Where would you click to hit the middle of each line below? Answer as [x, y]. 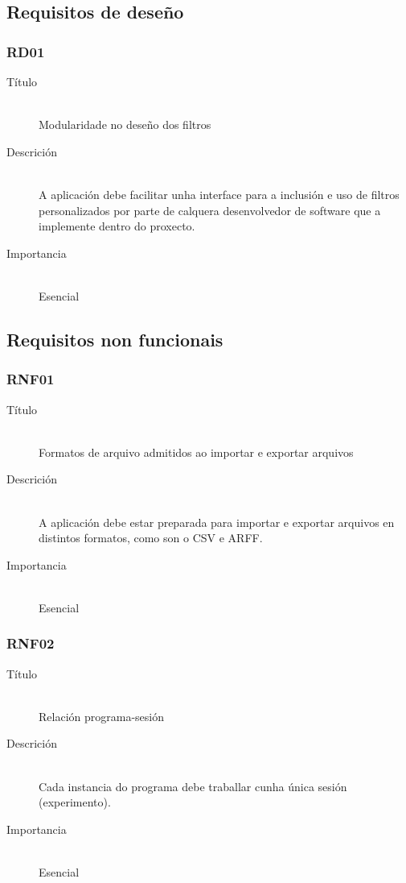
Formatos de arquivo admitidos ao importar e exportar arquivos [196, 452]
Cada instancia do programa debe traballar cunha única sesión [193, 786]
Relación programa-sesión [101, 716]
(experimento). [75, 802]
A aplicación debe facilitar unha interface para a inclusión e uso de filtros [219, 194]
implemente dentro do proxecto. [117, 226]
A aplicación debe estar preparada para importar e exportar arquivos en [217, 522]
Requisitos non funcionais [115, 339]
